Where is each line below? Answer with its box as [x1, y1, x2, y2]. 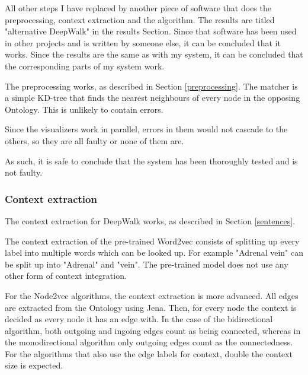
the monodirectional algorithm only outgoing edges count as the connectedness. [5, 336, 293, 348]
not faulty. [5, 166, 43, 179]
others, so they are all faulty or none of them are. [5, 134, 184, 147]
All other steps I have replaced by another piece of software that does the [5, 2, 271, 14]
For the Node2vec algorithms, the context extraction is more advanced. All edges [5, 289, 299, 301]
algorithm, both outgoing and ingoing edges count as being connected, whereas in [5, 324, 301, 336]
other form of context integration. [5, 269, 127, 282]
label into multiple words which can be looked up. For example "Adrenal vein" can [5, 246, 303, 259]
